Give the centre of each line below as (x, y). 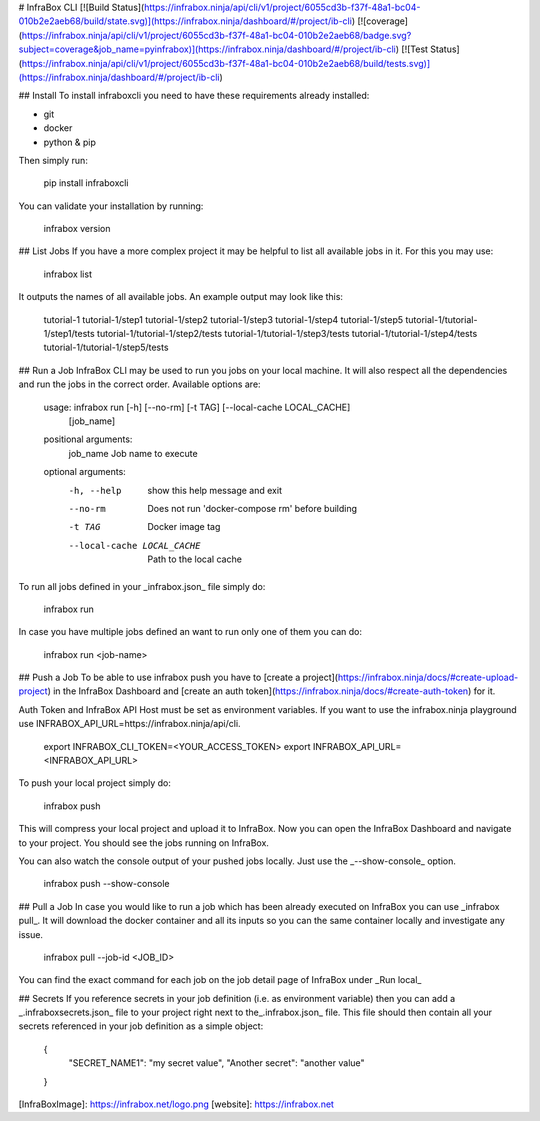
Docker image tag (184, 527)
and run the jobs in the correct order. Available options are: (139, 384)
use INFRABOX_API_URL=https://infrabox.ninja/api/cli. (129, 724)
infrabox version (77, 229)
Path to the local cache (194, 559)
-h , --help (95, 490)
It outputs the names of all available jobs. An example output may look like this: (181, 297)
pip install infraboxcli (86, 183)
